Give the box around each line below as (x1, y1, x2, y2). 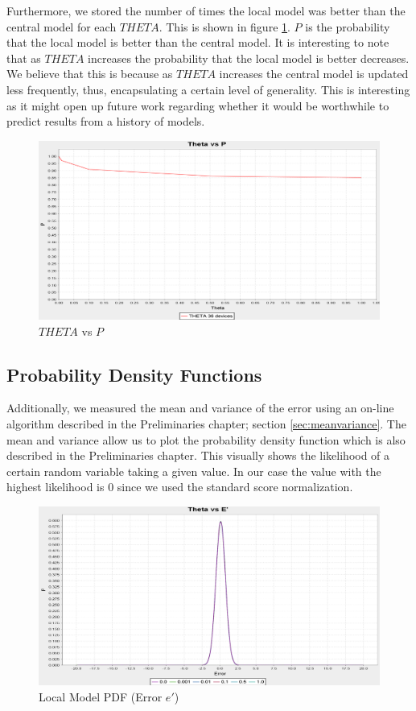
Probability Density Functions (6, 362, 262, 387)
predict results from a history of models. (6, 113, 205, 130)
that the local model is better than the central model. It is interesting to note (6, 34, 389, 51)
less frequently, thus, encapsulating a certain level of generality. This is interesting (6, 81, 410, 97)
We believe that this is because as (6, 65, 173, 82)
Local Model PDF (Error (39, 688, 163, 705)
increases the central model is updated (219, 65, 409, 82)
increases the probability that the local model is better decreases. (88, 49, 410, 66)
